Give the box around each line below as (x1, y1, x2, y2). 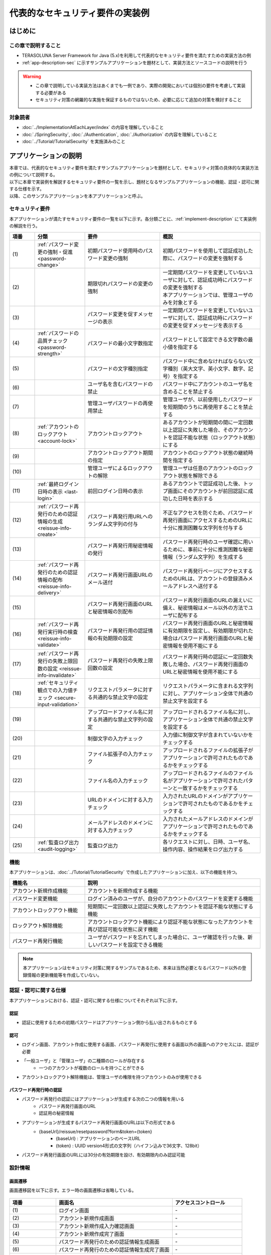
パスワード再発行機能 (12, 937, 63, 944)
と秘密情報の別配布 (87, 608, 133, 615)
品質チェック (37, 337, 68, 344)
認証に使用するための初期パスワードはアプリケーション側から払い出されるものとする (22, 1020, 198, 1026)
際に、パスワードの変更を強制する (163, 255, 243, 262)
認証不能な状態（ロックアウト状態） (173, 434, 256, 441)
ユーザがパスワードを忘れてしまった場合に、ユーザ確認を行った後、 (87, 934, 248, 941)
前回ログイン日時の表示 (87, 487, 143, 494)
